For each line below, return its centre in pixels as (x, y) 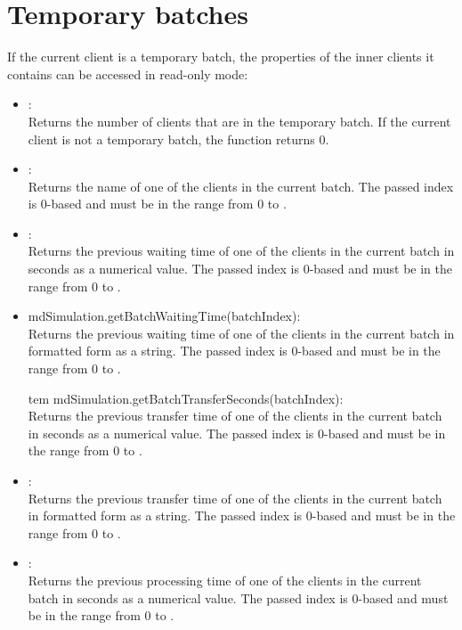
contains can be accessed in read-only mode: (128, 74)
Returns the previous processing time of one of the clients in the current (225, 580)
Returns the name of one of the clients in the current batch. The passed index (241, 186)
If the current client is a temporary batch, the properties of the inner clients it (221, 57)
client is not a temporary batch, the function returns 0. (178, 139)
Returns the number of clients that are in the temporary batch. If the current (239, 121)
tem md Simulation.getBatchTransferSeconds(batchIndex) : (186, 398)
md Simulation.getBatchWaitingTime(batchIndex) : (164, 316)
